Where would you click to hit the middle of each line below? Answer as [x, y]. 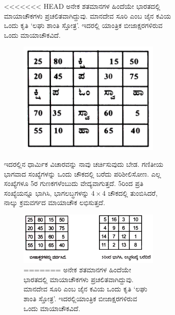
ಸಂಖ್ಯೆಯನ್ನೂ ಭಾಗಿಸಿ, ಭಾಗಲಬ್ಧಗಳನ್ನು [47, 193]
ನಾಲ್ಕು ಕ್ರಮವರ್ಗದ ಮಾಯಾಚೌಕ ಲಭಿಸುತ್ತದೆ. [55, 202]
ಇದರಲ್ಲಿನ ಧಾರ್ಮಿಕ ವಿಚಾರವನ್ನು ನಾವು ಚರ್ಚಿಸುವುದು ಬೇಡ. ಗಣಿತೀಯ [84, 164]
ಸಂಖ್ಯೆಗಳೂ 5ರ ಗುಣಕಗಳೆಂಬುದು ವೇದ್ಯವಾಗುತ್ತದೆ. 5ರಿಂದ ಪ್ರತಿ [74, 183]
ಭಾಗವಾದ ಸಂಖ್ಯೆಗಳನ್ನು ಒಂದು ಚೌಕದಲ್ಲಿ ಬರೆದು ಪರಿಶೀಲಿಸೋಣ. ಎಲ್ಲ [83, 173]
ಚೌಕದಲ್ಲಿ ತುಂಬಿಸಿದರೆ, [133, 193]
